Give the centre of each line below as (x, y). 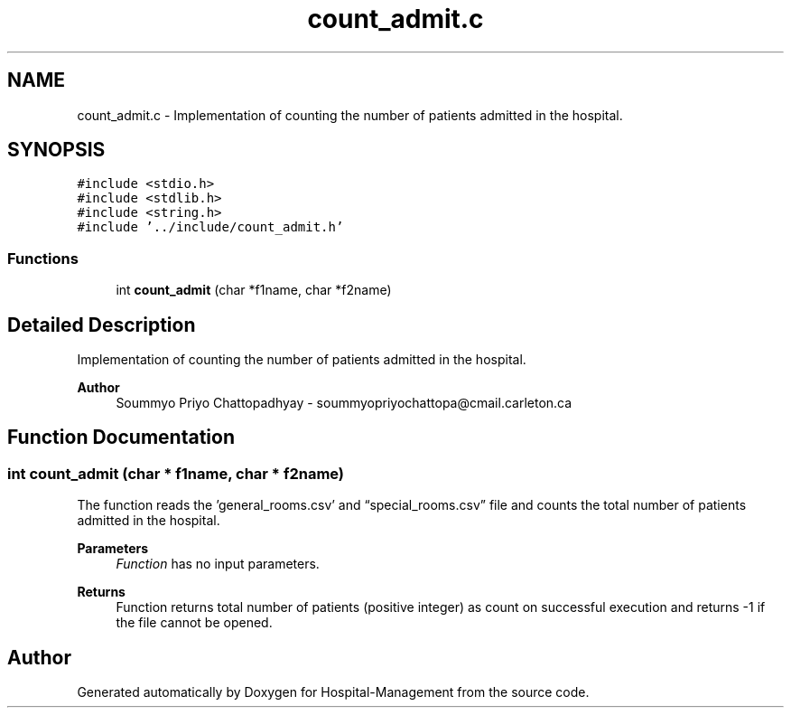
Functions (43, 258)
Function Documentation (121, 437)
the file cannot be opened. (194, 623)
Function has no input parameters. (218, 564)
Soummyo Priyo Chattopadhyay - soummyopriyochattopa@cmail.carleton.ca (344, 403)
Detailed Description (102, 325)
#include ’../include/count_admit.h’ (210, 227)
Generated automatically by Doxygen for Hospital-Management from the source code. (333, 692)
